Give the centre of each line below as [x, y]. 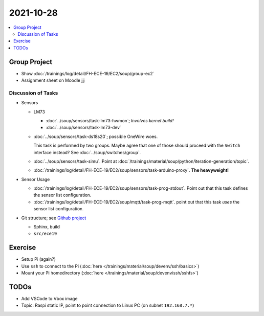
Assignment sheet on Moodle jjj [53, 80]
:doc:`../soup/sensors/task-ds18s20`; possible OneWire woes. [96, 136]
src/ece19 [45, 234]
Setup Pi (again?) [39, 259]
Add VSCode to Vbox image [49, 299]
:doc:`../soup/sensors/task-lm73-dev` [84, 128]
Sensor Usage [35, 179]
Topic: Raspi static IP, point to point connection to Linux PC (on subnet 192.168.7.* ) [108, 305]
